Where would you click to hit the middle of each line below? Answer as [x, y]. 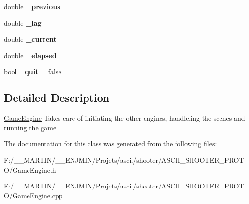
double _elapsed [30, 55]
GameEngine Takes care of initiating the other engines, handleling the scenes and [124, 118]
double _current [30, 39]
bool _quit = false [33, 71]
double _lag [23, 23]
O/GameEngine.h [30, 169]
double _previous [32, 6]
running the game [30, 127]
